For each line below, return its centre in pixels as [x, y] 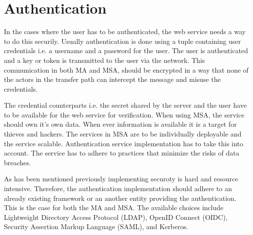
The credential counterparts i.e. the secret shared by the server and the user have [126, 105]
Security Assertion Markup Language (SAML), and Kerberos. [96, 226]
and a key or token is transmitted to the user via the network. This [105, 60]
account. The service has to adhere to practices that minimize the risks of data [122, 153]
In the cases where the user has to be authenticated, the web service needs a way [125, 31]
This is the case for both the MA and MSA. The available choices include [114, 207]
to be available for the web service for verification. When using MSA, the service [124, 114]
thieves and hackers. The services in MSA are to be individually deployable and [123, 134]
